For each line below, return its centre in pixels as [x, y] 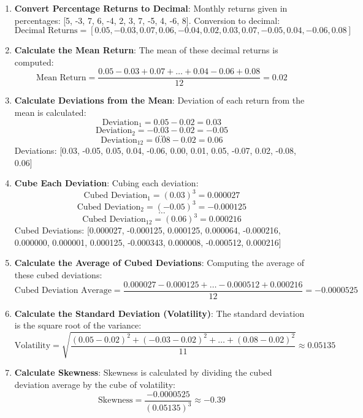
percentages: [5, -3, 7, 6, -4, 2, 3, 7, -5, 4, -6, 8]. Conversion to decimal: [147, 20]
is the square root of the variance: [78, 325]
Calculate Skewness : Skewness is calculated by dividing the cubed [143, 372]
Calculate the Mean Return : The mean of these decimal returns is [146, 50]
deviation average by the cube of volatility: [95, 385]
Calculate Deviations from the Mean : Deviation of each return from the [159, 100]
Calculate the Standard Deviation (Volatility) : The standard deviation [159, 313]
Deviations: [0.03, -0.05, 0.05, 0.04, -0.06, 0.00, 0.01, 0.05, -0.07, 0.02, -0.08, [155, 150]
